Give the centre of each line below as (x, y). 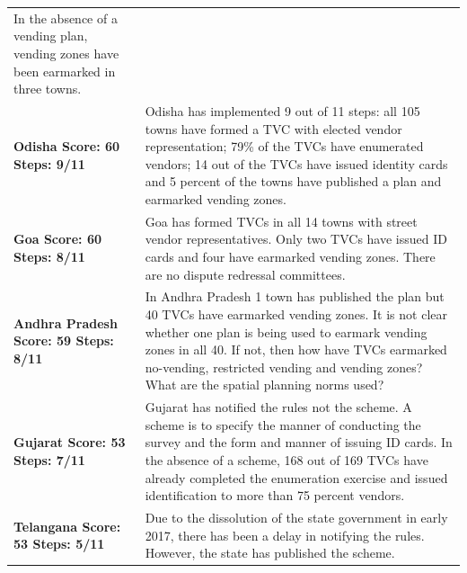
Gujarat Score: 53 (70, 442)
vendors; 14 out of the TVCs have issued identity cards (296, 163)
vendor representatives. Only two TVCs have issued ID (296, 239)
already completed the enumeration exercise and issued (296, 477)
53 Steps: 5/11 (59, 544)
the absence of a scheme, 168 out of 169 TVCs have (286, 460)
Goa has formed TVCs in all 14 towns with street (281, 221)
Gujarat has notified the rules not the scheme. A (278, 407)
